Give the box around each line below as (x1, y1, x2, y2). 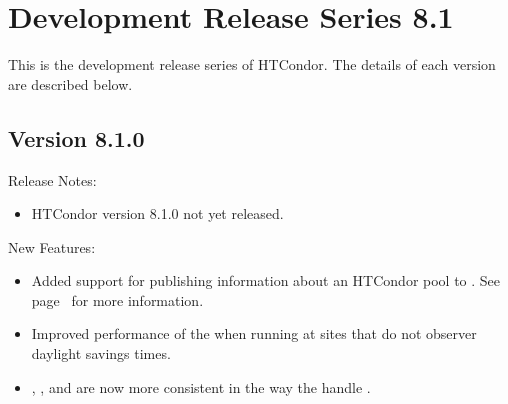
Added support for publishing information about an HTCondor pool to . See (31, 270, 501, 291)
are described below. (8, 73, 133, 94)
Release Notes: (8, 169, 97, 190)
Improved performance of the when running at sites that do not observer (31, 323, 477, 344)
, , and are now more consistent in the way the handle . (31, 376, 371, 397)
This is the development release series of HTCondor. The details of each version (8, 54, 496, 75)
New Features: (8, 236, 96, 257)
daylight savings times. (31, 343, 171, 364)
